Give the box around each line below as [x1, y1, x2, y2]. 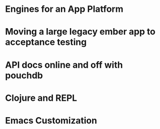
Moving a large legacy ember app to [5, 26, 156, 38]
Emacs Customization [5, 115, 98, 126]
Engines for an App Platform [5, 3, 124, 15]
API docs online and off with [5, 59, 123, 70]
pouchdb [5, 70, 43, 81]
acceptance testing [5, 37, 87, 48]
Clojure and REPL [5, 92, 77, 103]
